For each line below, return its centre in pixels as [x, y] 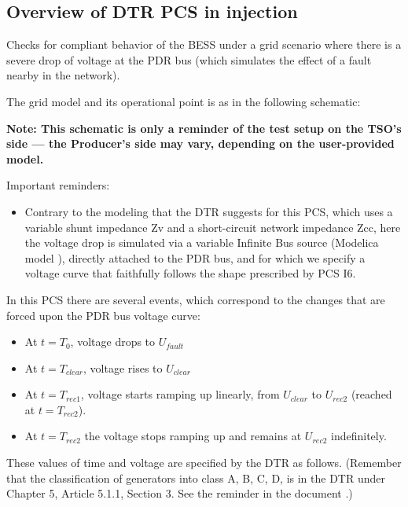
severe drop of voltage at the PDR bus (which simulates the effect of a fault [189, 59]
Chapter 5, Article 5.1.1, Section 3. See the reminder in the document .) [180, 493]
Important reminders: [58, 185]
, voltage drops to [113, 342]
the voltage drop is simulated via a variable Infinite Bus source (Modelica [202, 242]
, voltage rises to [123, 367]
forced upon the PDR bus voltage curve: [103, 315]
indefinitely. [359, 436]
